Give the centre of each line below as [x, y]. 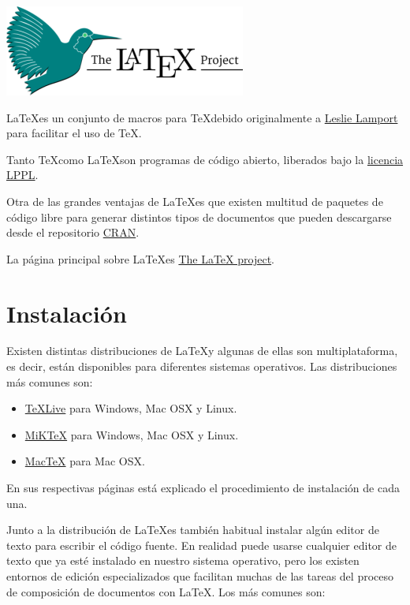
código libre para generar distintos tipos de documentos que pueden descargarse [199, 217]
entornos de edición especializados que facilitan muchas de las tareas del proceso [200, 576]
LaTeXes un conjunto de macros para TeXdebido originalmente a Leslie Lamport [202, 117]
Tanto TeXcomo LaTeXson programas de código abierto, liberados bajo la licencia [205, 159]
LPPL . [22, 175]
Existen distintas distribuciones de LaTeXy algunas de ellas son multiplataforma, [202, 351]
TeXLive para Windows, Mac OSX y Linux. [131, 408]
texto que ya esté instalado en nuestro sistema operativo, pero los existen [183, 560]
